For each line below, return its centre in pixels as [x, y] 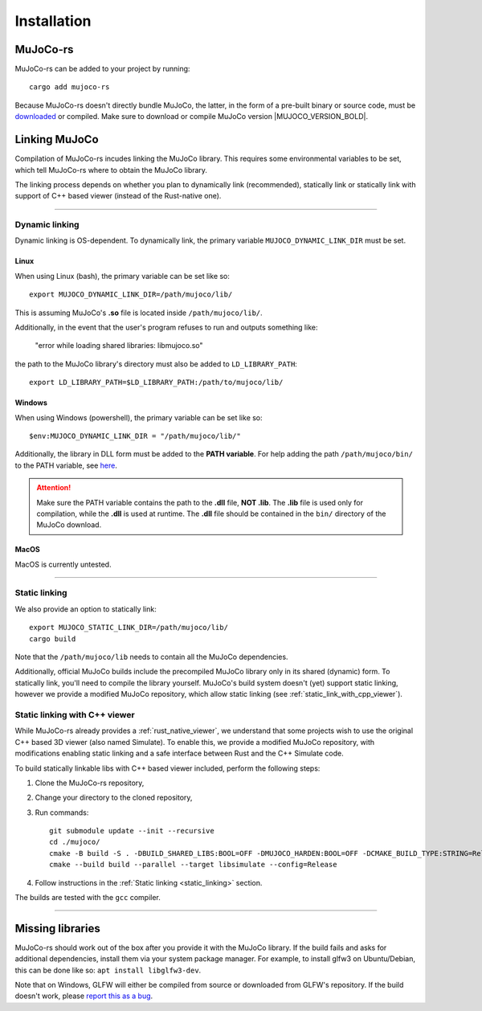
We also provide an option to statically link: [86, 609]
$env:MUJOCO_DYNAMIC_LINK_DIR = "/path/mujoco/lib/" [135, 436]
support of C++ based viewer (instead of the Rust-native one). [118, 196]
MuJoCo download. [69, 525]
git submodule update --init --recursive [132, 831]
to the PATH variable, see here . [66, 465]
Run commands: [62, 812]
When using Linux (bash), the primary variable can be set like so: [123, 276]
